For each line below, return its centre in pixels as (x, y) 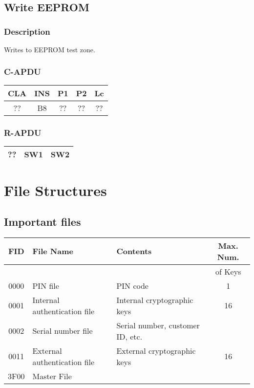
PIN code (132, 285)
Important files (42, 221)
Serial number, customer (158, 325)
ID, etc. (129, 336)
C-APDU (22, 71)
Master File (52, 376)
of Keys (228, 271)
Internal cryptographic (155, 300)
